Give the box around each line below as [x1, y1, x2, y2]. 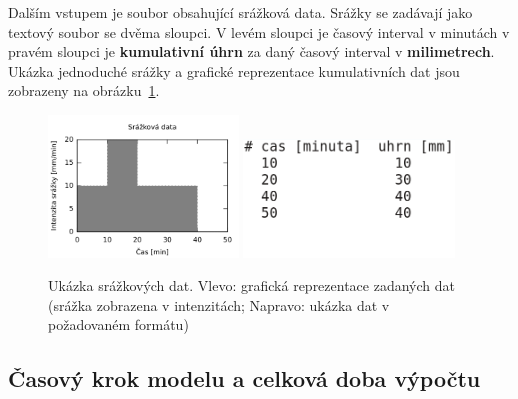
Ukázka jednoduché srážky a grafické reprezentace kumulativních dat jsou [8, 60, 460, 81]
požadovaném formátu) [48, 314, 189, 335]
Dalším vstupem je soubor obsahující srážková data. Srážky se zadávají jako [8, 2, 473, 22]
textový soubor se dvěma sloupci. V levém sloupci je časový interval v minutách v [8, 21, 510, 42]
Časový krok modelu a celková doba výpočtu [8, 363, 481, 394]
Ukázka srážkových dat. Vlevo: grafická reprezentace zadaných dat [48, 275, 455, 296]
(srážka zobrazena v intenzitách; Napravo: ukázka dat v [48, 294, 390, 315]
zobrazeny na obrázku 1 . [8, 80, 160, 101]
